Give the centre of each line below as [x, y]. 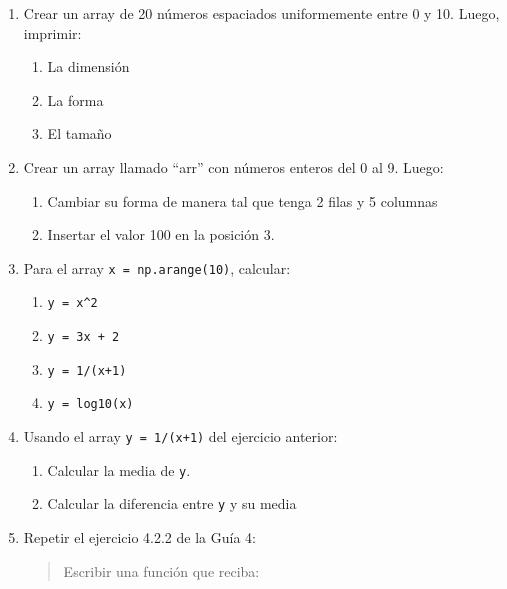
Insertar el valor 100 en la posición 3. [161, 234]
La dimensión [88, 66]
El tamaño [79, 133]
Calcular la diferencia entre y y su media [172, 503]
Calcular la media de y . [119, 469]
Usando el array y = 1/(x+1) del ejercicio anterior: [180, 436]
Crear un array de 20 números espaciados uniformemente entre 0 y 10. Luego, [261, 13]
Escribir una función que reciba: [161, 570]
